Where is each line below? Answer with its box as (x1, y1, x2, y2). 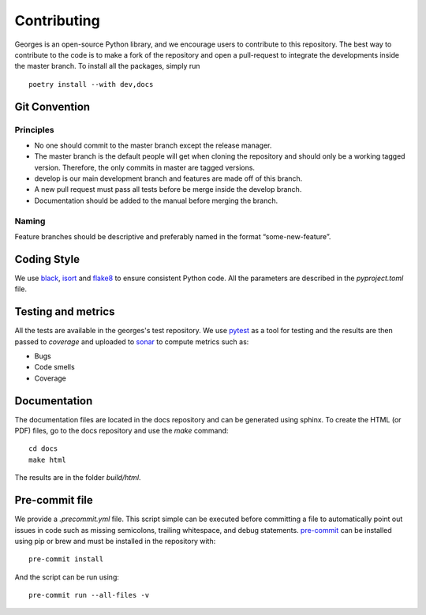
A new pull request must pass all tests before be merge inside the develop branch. (34, 185, 302, 194)
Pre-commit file (14, 493, 94, 507)
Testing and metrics (14, 305, 115, 319)
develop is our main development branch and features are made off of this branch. (34, 174, 303, 183)
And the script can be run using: (14, 572, 120, 582)
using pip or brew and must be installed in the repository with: (14, 536, 216, 546)
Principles (14, 124, 54, 135)
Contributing (14, 12, 100, 29)
